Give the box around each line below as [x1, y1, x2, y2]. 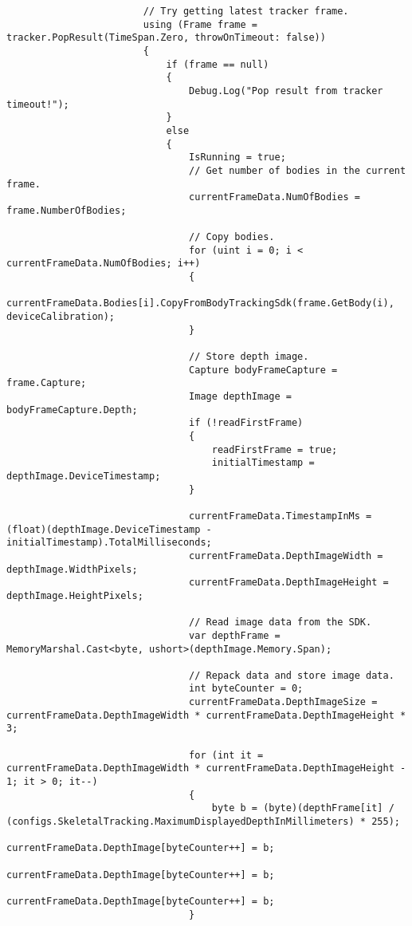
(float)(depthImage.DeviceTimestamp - [6, 523, 212, 535]
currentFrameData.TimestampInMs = [189, 510, 372, 522]
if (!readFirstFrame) [189, 417, 304, 429]
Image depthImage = [189, 391, 292, 403]
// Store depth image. [189, 351, 309, 363]
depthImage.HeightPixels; [6, 589, 143, 601]
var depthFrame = [189, 629, 281, 641]
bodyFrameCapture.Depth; [6, 404, 138, 416]
